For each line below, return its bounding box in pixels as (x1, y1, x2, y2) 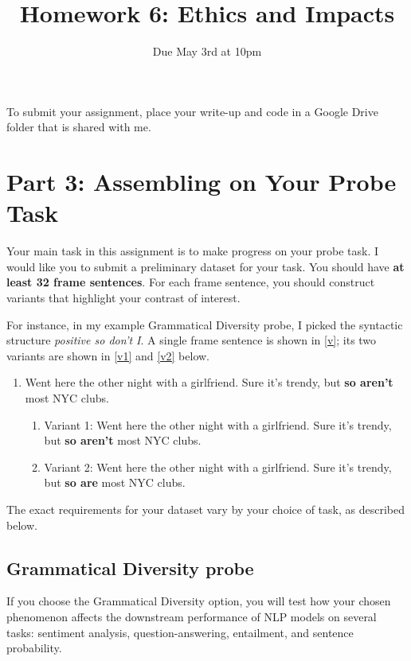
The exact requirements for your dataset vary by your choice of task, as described (6, 500, 405, 517)
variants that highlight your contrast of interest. (6, 290, 241, 305)
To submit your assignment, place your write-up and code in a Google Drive (6, 103, 378, 119)
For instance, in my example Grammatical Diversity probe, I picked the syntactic (6, 316, 403, 332)
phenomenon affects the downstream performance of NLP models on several (6, 608, 377, 624)
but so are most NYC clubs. (44, 474, 186, 491)
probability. (6, 640, 62, 656)
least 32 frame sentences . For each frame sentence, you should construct (6, 274, 375, 290)
